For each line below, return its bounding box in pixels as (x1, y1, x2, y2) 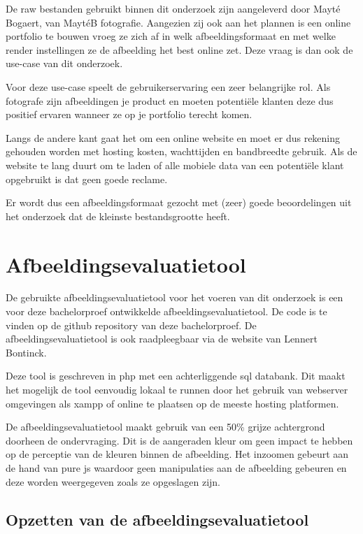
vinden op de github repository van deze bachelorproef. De (6, 317, 257, 332)
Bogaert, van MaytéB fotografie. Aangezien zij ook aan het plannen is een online (6, 15, 351, 29)
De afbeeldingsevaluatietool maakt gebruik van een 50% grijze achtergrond (6, 419, 325, 434)
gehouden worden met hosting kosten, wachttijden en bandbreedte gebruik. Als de (6, 144, 357, 159)
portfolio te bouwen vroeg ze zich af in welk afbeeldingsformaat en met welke (6, 29, 336, 43)
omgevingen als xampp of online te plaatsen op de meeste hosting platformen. (6, 396, 339, 410)
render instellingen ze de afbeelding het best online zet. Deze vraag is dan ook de (6, 42, 353, 57)
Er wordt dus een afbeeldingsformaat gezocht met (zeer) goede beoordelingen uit (6, 195, 352, 210)
